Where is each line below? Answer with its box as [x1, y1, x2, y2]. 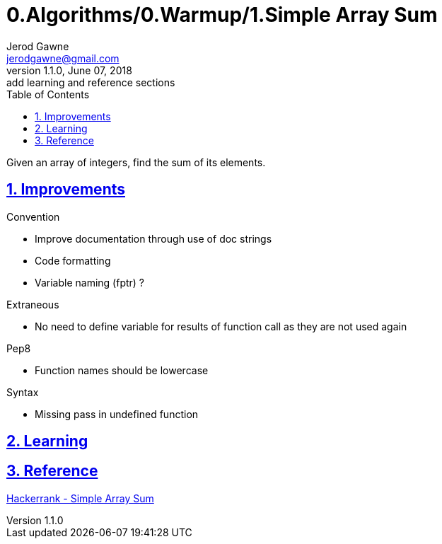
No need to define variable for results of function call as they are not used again [35, 320, 407, 332]
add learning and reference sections [6, 76, 175, 88]
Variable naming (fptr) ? [35, 276, 145, 289]
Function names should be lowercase [35, 364, 209, 376]
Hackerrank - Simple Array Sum [6, 492, 154, 504]
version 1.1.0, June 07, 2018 [6, 64, 132, 76]
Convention [6, 210, 60, 223]
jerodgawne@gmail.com [6, 52, 120, 64]
